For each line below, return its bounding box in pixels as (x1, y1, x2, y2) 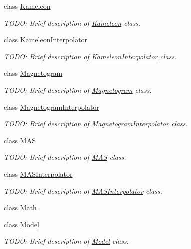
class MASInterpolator (4, 168, 73, 179)
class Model (4, 219, 39, 229)
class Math (4, 202, 37, 213)
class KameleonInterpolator (4, 34, 88, 45)
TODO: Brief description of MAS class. (4, 152, 126, 162)
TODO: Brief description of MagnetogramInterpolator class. (4, 118, 188, 129)
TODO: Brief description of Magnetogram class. (4, 84, 152, 95)
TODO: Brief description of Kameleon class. (4, 17, 141, 28)
